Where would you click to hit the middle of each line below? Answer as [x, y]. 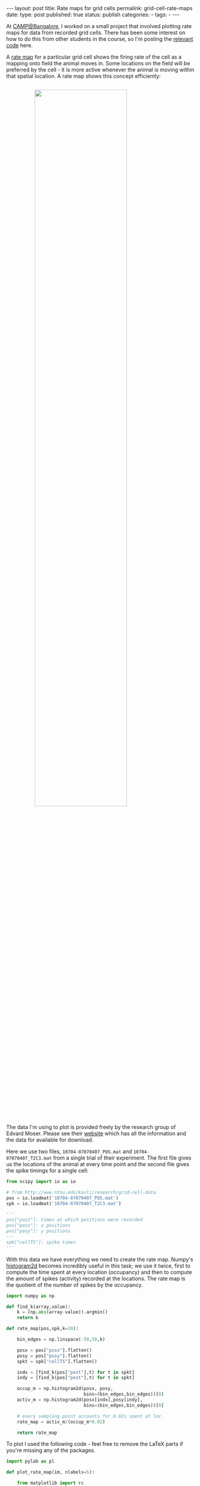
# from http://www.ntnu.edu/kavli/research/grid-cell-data [81, 1192]
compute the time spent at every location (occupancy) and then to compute [99, 1272]
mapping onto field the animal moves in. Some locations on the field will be [98, 63]
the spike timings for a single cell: [47, 1170]
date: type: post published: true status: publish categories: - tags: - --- [93, 14]
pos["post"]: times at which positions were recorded [75, 1220]
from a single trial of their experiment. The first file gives [122, 1158]
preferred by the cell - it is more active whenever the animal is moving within [100, 70]
